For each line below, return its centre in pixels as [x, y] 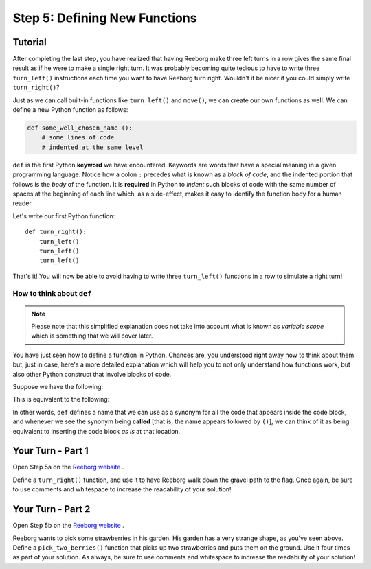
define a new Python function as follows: [70, 110]
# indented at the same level [92, 147]
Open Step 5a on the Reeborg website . [68, 467]
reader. [23, 203]
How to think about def [52, 294]
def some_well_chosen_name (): [80, 128]
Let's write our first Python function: [64, 216]
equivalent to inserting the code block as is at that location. [97, 431]
